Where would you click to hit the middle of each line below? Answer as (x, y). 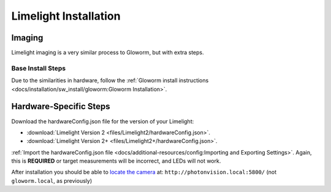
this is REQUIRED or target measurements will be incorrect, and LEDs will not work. (116, 161)
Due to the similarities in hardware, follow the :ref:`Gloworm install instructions (110, 80)
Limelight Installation (66, 16)
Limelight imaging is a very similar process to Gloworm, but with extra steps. (108, 53)
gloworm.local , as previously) (51, 180)
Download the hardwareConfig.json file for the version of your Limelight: (103, 121)
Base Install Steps (39, 68)
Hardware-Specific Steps (61, 106)
